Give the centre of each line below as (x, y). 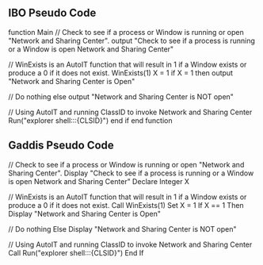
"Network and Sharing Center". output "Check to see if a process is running (132, 40)
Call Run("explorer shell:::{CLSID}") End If (76, 252)
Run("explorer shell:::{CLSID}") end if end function (90, 120)
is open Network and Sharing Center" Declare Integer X (99, 181)
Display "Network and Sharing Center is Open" (84, 213)
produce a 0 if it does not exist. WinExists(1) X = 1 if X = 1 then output (121, 73)
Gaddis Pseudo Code (61, 146)
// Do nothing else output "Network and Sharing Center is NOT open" (121, 96)
